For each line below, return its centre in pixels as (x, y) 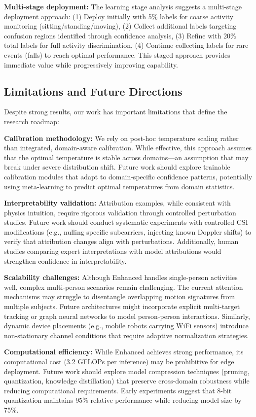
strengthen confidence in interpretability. (65, 261)
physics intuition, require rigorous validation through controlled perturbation (120, 212)
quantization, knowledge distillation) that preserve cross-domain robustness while (127, 381)
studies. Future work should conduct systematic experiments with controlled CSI (126, 222)
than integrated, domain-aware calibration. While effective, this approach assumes (128, 148)
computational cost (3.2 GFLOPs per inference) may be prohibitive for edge (119, 362)
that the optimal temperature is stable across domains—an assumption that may (126, 157)
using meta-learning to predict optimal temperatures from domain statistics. (119, 186)
